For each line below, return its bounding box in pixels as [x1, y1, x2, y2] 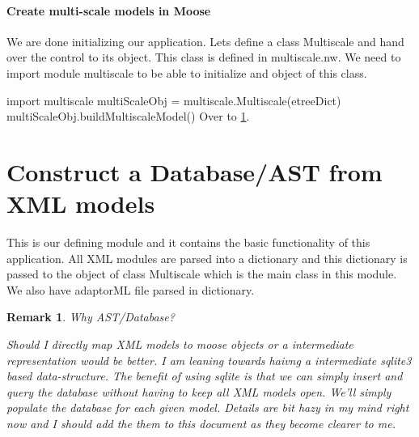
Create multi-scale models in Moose [6, 2, 211, 19]
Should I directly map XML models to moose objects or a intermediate [6, 336, 353, 353]
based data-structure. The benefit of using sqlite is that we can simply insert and [6, 367, 403, 384]
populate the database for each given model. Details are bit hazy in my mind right [6, 399, 409, 416]
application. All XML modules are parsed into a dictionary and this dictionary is [6, 249, 408, 266]
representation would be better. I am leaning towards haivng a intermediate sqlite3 [6, 351, 412, 368]
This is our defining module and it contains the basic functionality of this [6, 234, 370, 251]
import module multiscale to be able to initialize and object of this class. [6, 64, 367, 81]
